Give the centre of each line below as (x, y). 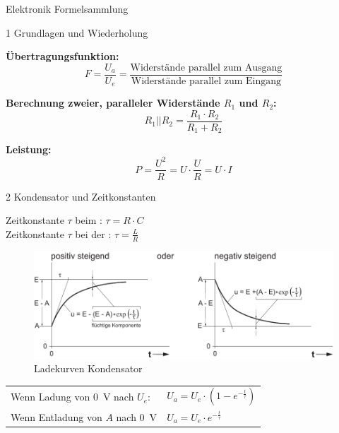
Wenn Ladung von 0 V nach (72, 397)
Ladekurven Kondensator (88, 368)
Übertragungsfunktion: (63, 56)
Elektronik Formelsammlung (67, 8)
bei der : (93, 233)
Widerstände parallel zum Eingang (206, 81)
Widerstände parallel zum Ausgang (206, 67)
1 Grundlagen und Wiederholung (77, 32)
